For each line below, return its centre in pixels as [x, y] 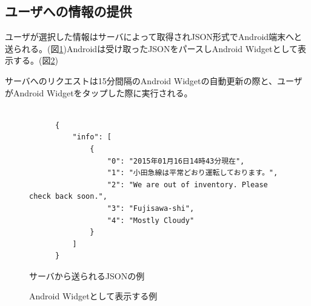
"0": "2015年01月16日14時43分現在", [176, 161]
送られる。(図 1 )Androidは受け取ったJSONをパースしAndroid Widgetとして [152, 48]
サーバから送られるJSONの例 [87, 275]
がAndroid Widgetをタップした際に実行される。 [99, 92]
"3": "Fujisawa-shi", [151, 208]
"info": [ [92, 137]
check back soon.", [68, 197]
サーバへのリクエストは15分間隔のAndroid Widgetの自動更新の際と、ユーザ [154, 80]
